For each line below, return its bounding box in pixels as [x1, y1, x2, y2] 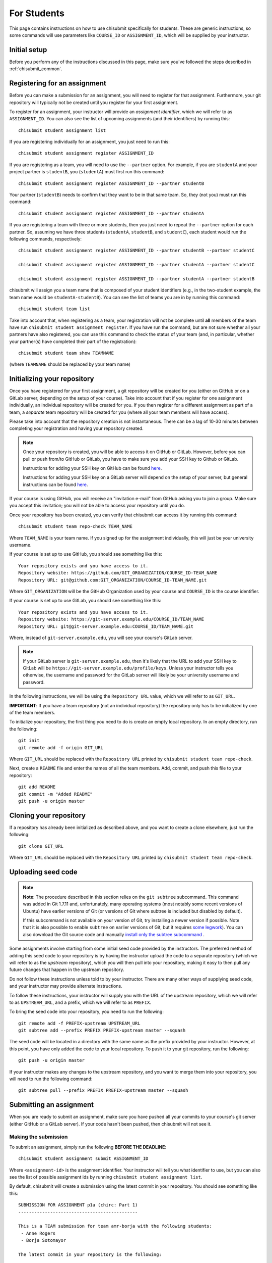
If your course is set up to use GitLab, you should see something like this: [9, 598, 161, 604]
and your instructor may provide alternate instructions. [9, 983, 123, 989]
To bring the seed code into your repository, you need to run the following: [9, 1008, 164, 1015]
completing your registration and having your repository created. [9, 425, 144, 431]
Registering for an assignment [9, 79, 107, 88]
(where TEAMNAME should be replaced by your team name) [9, 361, 131, 367]
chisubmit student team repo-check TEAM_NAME [18, 523, 133, 529]
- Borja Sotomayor [21, 1238, 66, 1243]
